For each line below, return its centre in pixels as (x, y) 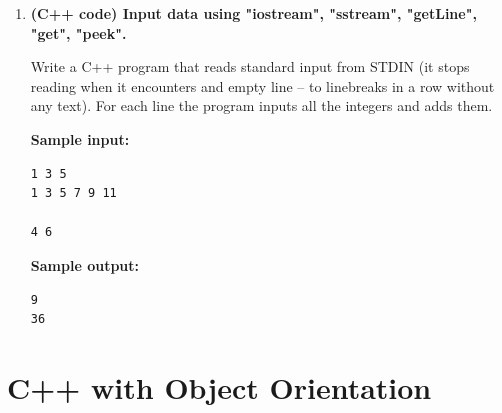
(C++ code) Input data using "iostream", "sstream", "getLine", (253, 13)
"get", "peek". (78, 32)
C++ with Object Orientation (219, 386)
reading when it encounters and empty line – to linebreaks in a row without (262, 85)
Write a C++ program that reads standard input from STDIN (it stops (250, 66)
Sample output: (85, 264)
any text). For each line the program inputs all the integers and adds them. (261, 105)
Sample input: (80, 138)
